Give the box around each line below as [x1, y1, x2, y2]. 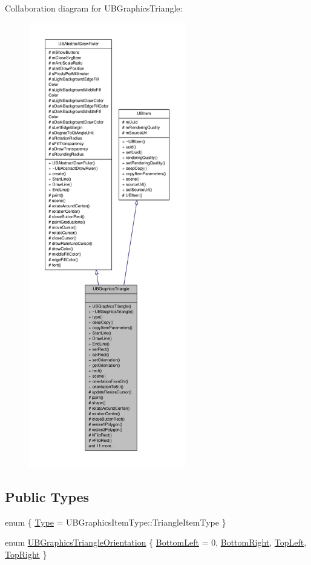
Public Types [5, 487, 90, 506]
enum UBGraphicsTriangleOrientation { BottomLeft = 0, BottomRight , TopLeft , [5, 536, 307, 549]
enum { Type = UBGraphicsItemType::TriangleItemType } [5, 515, 226, 528]
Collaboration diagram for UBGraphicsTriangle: [5, 2, 183, 14]
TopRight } [5, 547, 47, 560]
